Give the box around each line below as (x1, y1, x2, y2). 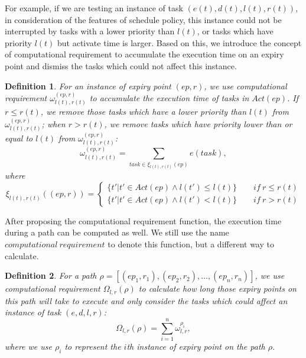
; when (41, 117, 66, 130)
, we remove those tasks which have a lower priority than (40, 105, 246, 118)
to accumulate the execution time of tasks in (89, 91, 249, 104)
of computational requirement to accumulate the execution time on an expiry (5, 48, 284, 60)
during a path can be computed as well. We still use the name (5, 226, 229, 238)
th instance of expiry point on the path (126, 340, 265, 352)
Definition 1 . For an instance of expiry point (5, 79, 171, 92)
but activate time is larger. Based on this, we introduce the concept (57, 36, 302, 49)
